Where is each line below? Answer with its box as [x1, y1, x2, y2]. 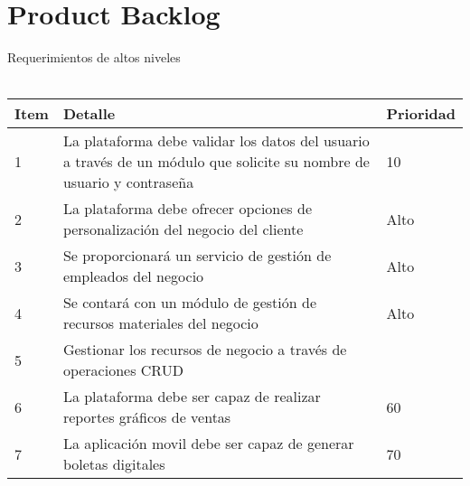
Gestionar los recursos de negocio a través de [62, 339, 347, 360]
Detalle [62, 103, 116, 125]
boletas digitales [62, 453, 165, 475]
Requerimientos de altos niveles [7, 48, 181, 67]
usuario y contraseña [62, 172, 194, 193]
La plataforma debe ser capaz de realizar [62, 386, 321, 407]
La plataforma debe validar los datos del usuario [62, 130, 370, 152]
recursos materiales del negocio [62, 313, 258, 334]
